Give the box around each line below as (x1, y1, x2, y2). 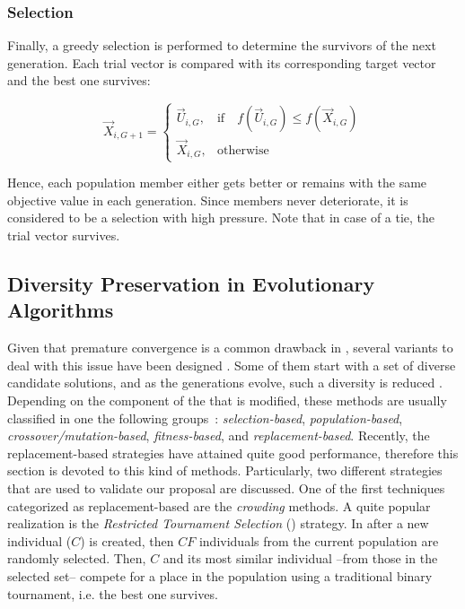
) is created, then (80, 531, 174, 550)
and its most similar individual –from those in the (162, 549, 438, 568)
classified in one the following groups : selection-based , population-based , (7, 408, 403, 427)
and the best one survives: (7, 71, 151, 90)
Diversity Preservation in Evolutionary (7, 270, 375, 298)
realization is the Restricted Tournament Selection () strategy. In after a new (7, 514, 429, 533)
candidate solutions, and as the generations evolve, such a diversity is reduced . (7, 373, 443, 392)
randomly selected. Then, (7, 549, 146, 568)
